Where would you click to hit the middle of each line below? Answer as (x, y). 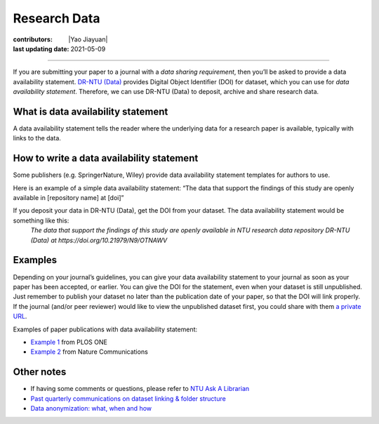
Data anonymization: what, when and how (91, 408)
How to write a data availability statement (106, 158)
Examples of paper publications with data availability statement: (105, 329)
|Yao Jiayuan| (88, 39)
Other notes (40, 372)
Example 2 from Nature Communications (89, 352)
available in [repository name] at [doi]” (68, 198)
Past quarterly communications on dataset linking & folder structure (128, 398)
